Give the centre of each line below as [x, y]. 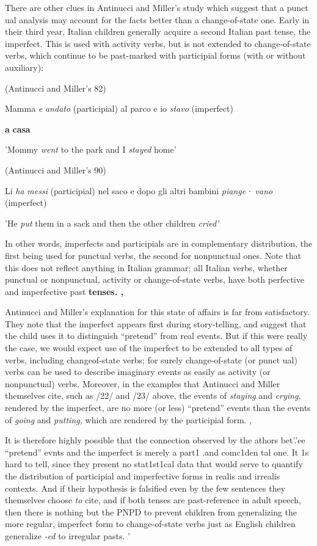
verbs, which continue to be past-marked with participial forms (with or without [155, 55]
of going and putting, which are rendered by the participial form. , [129, 419]
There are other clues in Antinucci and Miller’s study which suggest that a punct [157, 7]
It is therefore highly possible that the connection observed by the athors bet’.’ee [155, 440]
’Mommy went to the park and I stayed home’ [91, 149]
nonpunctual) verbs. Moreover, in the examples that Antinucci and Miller [143, 383]
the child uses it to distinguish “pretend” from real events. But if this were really [156, 336]
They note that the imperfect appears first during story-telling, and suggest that [156, 323]
